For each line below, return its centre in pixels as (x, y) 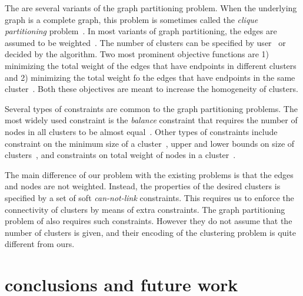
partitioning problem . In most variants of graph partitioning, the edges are (141, 31)
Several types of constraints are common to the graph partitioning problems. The (151, 108)
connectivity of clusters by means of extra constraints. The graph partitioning (145, 209)
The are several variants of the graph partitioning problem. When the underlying (151, 8)
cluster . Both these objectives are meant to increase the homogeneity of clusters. (151, 89)
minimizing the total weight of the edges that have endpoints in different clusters (151, 65)
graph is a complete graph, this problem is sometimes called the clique (131, 19)
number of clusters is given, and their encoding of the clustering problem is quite (150, 232)
